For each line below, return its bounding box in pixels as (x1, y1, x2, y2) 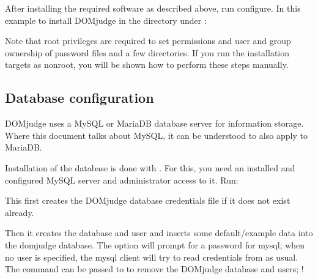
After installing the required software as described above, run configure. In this (5, 2, 301, 14)
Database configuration (5, 88, 154, 107)
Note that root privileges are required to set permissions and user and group (5, 34, 291, 47)
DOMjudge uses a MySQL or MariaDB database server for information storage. (5, 117, 304, 130)
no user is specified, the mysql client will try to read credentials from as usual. (5, 250, 298, 263)
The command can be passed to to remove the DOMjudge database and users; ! (5, 262, 304, 275)
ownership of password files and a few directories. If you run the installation (5, 46, 290, 59)
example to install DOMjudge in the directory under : (5, 13, 207, 26)
